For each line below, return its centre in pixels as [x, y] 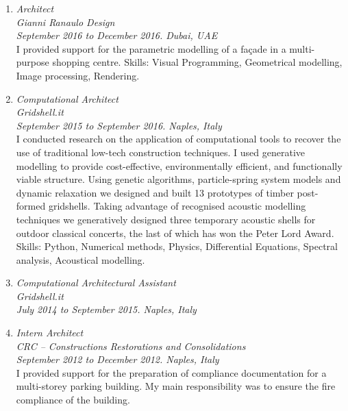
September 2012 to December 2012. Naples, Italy [117, 359]
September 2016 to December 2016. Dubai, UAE [117, 35]
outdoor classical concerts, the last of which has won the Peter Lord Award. [175, 233]
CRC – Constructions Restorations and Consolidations [131, 346]
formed [31, 206]
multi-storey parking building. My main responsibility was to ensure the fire [176, 386]
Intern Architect [50, 333]
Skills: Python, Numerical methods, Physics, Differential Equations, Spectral [177, 246]
